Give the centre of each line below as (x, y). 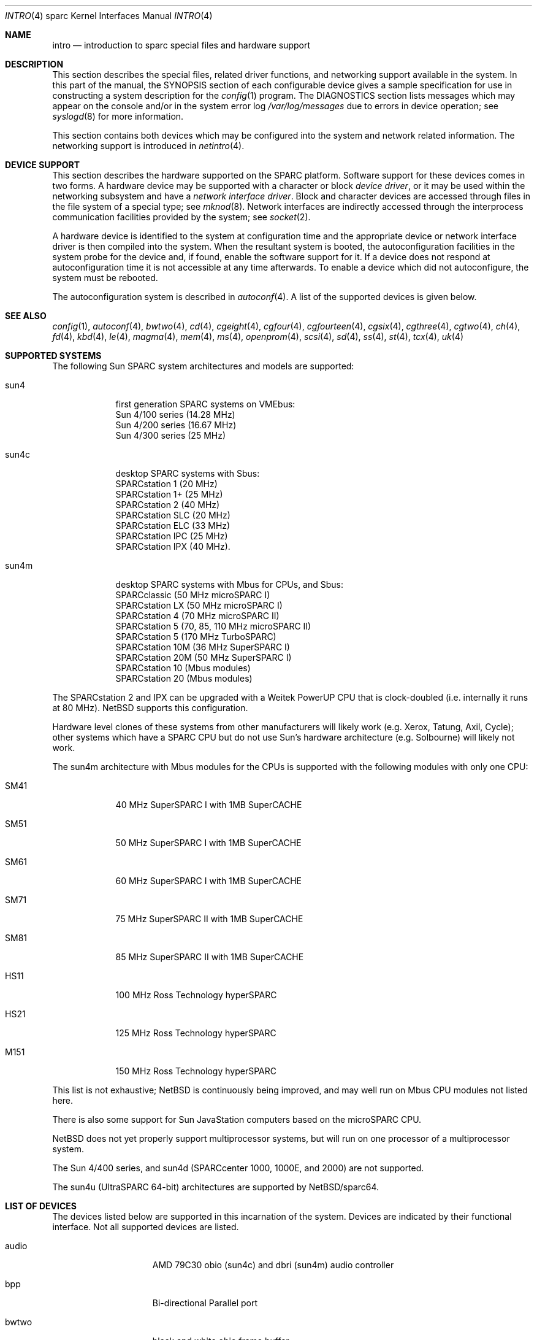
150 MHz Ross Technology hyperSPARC (196, 1071)
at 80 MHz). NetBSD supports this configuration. (150, 708)
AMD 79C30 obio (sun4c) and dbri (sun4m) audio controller (273, 1265)
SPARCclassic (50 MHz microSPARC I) (193, 595)
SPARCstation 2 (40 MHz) (168, 505)
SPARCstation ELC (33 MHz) (173, 526)
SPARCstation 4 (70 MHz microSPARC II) (197, 616)
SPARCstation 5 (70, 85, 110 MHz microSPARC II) (213, 626)
